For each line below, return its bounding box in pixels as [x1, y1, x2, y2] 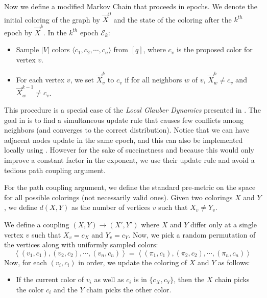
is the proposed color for [176, 44, 253, 55]
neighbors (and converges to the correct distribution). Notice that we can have [4, 124, 250, 135]
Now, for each [4, 257, 47, 267]
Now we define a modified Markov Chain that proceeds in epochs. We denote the [4, 1, 258, 11]
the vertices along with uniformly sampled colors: [4, 239, 158, 250]
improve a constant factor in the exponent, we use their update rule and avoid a [4, 155, 255, 165]
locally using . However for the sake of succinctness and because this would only [4, 144, 254, 155]
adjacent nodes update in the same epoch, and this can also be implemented [4, 134, 243, 145]
